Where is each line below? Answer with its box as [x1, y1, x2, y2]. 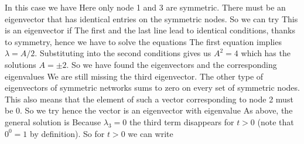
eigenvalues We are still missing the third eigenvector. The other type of [5, 70, 264, 82]
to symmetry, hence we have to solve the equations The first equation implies [5, 35, 282, 47]
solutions [5, 58, 36, 70]
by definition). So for [30, 127, 105, 139]
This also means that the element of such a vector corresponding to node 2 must [5, 92, 293, 105]
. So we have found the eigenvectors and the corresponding [66, 58, 277, 70]
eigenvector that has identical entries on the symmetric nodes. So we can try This [5, 12, 298, 25]
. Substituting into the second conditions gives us [35, 47, 211, 59]
